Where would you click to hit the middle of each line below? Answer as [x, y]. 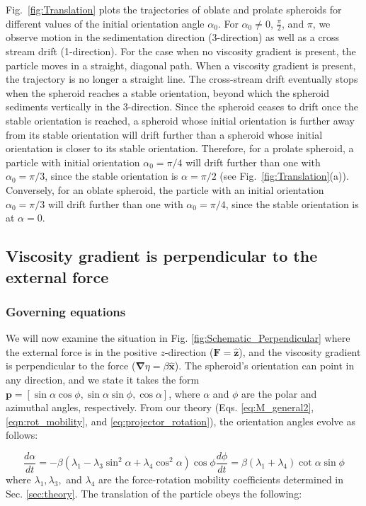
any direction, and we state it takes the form [103, 379]
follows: [22, 435]
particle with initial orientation [73, 162]
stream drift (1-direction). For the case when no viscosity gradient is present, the [181, 51]
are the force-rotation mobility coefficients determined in [221, 479]
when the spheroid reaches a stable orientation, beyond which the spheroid [168, 92]
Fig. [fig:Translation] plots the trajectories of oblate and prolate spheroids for [174, 9]
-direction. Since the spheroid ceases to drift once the [243, 107]
